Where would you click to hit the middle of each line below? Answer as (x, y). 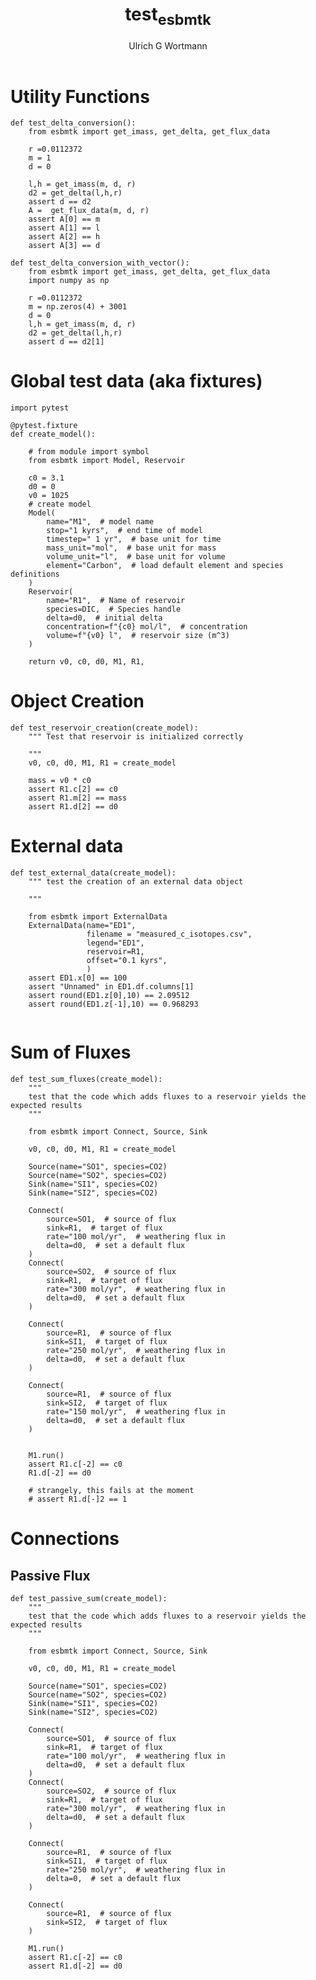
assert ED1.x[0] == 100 (78, 978)
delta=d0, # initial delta (104, 618)
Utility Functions (80, 96)
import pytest (40, 408)
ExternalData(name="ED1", (82, 926)
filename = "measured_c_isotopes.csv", (169, 934)
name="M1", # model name (100, 522)
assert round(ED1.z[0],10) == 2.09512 (109, 996)
